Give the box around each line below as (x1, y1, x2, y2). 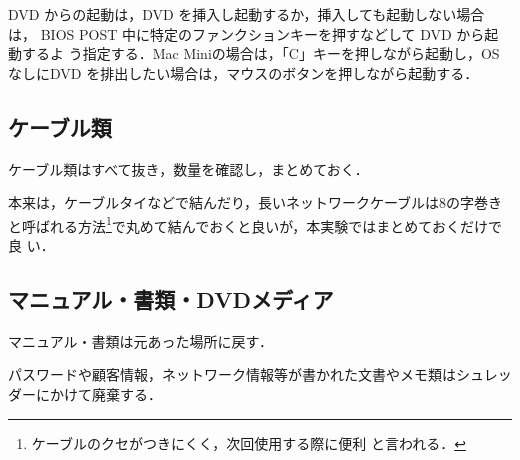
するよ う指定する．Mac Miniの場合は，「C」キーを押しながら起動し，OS (21, 43, 500, 64)
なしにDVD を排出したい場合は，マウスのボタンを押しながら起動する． (8, 62, 479, 83)
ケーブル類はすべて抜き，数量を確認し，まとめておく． (8, 158, 369, 179)
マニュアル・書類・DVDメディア (8, 284, 334, 314)
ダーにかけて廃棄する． (8, 384, 162, 404)
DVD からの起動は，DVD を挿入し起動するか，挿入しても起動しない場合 (8, 4, 485, 24)
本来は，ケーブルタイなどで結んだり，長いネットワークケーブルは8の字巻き (8, 192, 503, 213)
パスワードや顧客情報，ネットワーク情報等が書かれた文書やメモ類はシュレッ (8, 364, 512, 385)
